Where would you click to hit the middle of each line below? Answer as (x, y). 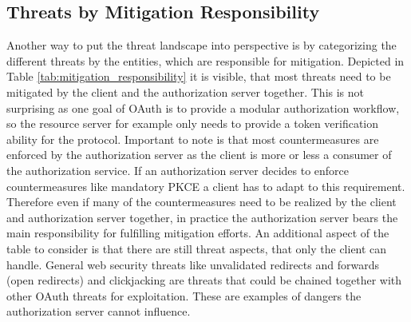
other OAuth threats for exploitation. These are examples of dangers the (184, 295)
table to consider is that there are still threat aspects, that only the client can (197, 248)
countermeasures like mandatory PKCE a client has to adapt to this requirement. (206, 186)
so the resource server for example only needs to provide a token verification (193, 123)
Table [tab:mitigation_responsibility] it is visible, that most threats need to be (199, 76)
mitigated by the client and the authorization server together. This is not (185, 91)
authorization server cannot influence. (99, 311)
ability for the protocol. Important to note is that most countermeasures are (193, 139)
